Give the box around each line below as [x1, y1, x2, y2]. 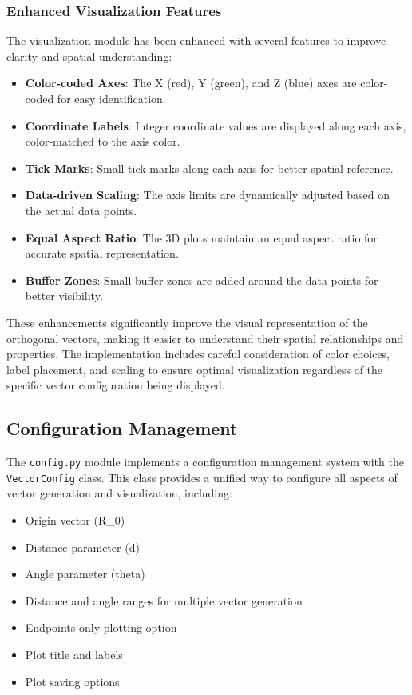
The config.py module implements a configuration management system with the [6, 453, 404, 470]
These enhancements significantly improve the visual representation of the [6, 314, 368, 330]
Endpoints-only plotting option [25, 619, 177, 636]
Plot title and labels [25, 645, 123, 662]
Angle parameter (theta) [25, 565, 145, 582]
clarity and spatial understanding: [6, 47, 172, 64]
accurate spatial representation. [25, 245, 179, 262]
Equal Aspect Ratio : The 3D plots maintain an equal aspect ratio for [25, 229, 378, 246]
